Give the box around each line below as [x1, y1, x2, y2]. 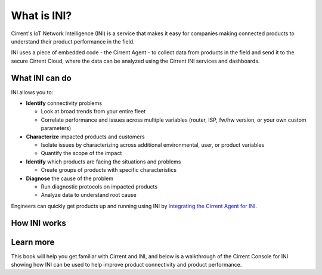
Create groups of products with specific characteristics [41, 166, 177, 174]
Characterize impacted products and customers [26, 133, 145, 140]
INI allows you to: [11, 88, 54, 95]
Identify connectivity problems [26, 100, 103, 107]
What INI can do [11, 73, 72, 83]
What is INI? [11, 9, 72, 22]
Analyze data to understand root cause [41, 191, 137, 199]
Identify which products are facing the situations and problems [26, 158, 181, 165]
